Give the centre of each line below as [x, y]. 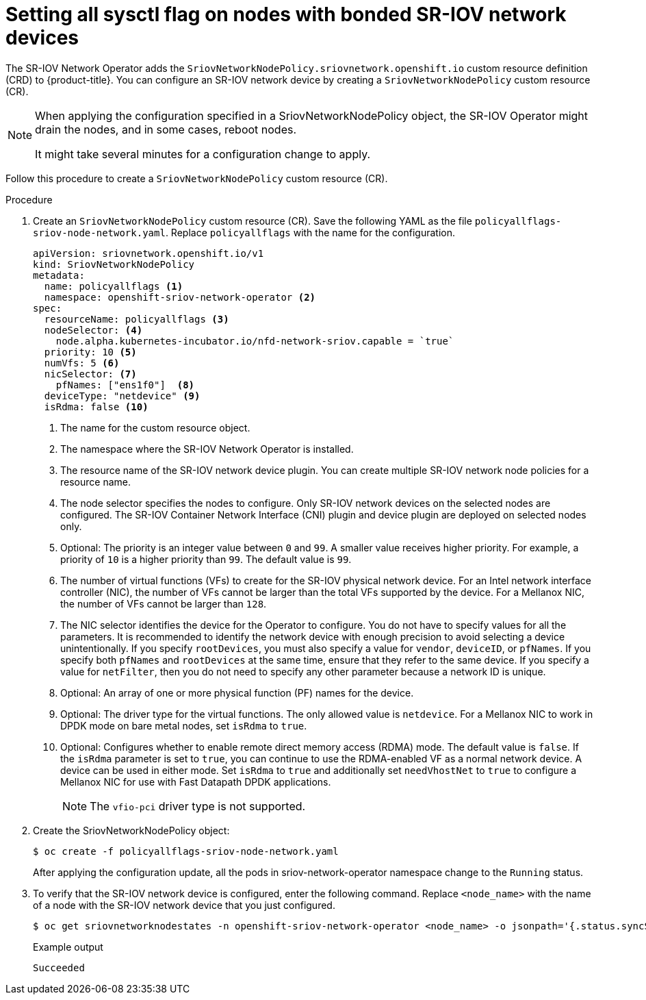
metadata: [59, 275]
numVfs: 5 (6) [82, 363]
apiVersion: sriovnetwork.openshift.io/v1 [148, 253]
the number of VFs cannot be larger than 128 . [164, 603]
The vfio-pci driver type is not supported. [198, 806]
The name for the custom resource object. [155, 427]
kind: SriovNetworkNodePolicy [114, 264]
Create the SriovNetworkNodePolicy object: [131, 830]
